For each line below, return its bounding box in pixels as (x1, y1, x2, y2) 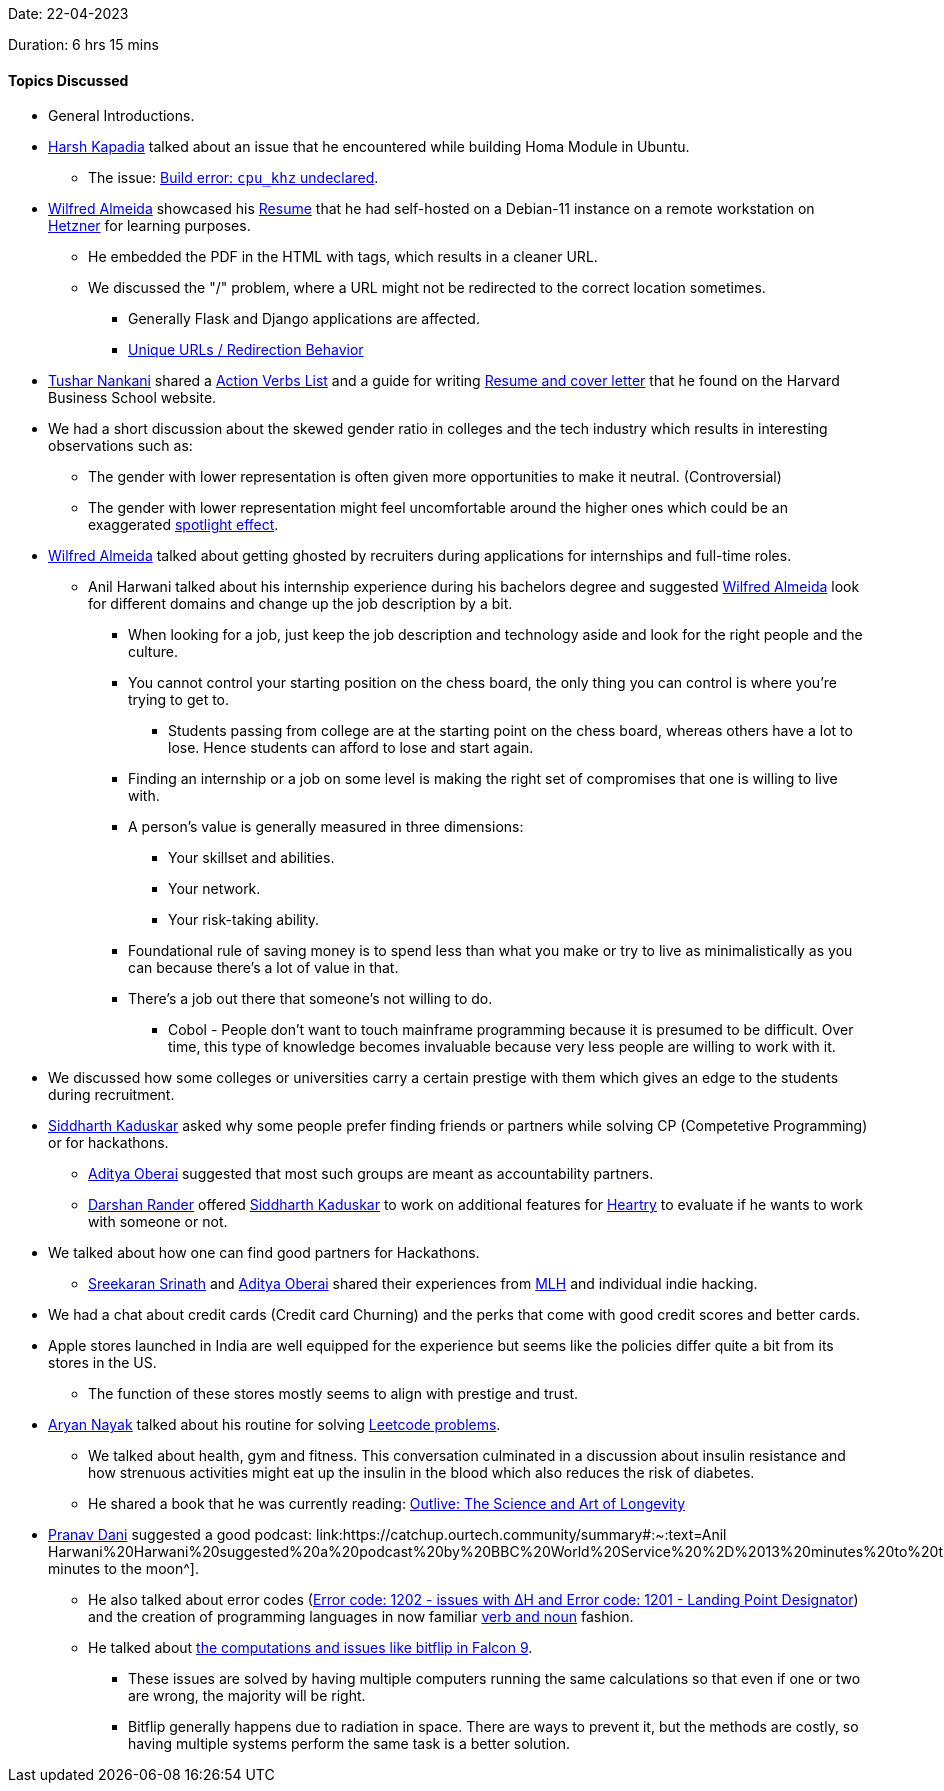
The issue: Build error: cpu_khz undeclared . (88, 169, 379, 187)
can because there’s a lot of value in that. (128, 959, 399, 977)
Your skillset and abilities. (168, 849, 335, 867)
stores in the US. (48, 1354, 157, 1372)
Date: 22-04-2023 (8, 5, 129, 22)
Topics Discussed (8, 71, 129, 89)
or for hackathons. (48, 1134, 169, 1152)
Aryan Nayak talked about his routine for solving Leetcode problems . (48, 1416, 501, 1434)
